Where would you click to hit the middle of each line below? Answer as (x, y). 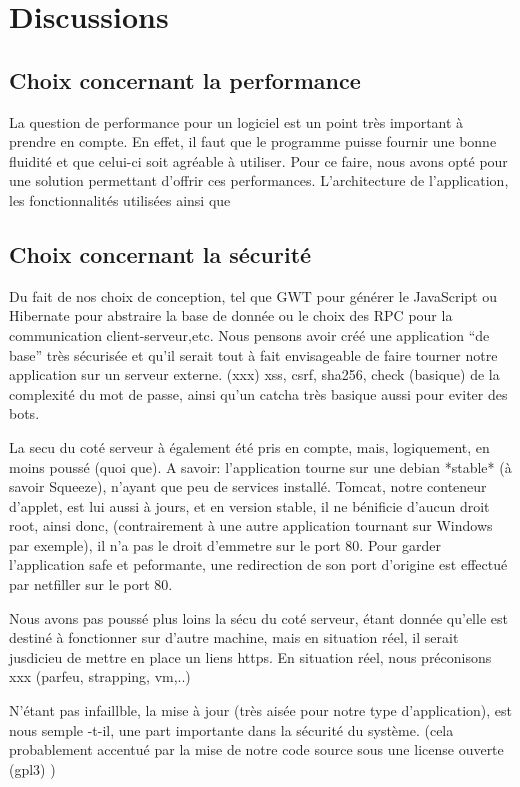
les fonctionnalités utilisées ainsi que (120, 199)
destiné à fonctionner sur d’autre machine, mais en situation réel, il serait (234, 637)
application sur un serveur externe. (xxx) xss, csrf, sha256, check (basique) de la (254, 374)
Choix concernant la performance (185, 79)
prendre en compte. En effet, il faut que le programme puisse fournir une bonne (253, 141)
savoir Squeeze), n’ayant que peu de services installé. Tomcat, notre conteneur (248, 486)
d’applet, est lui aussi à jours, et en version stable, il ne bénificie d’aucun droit (249, 505)
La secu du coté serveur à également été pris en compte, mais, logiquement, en (249, 446)
